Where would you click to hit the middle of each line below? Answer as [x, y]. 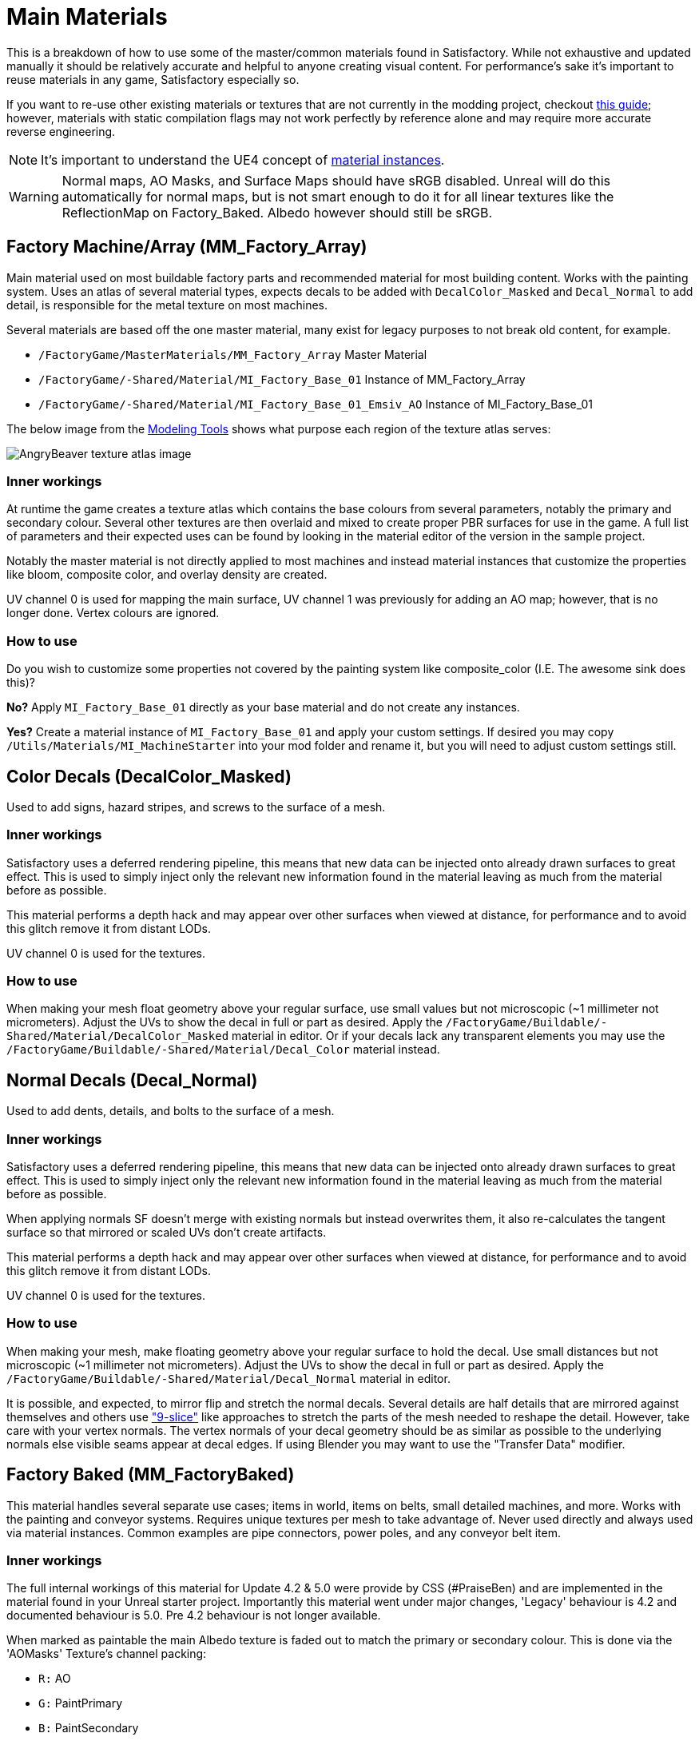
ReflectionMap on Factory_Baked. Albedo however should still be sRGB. [277, 212]
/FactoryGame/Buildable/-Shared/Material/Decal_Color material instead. [223, 1050]
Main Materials [87, 17]
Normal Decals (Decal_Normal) [132, 1080]
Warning [34, 196]
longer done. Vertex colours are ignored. [113, 613]
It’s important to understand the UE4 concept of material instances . [243, 159]
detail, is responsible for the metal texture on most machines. [167, 305]
